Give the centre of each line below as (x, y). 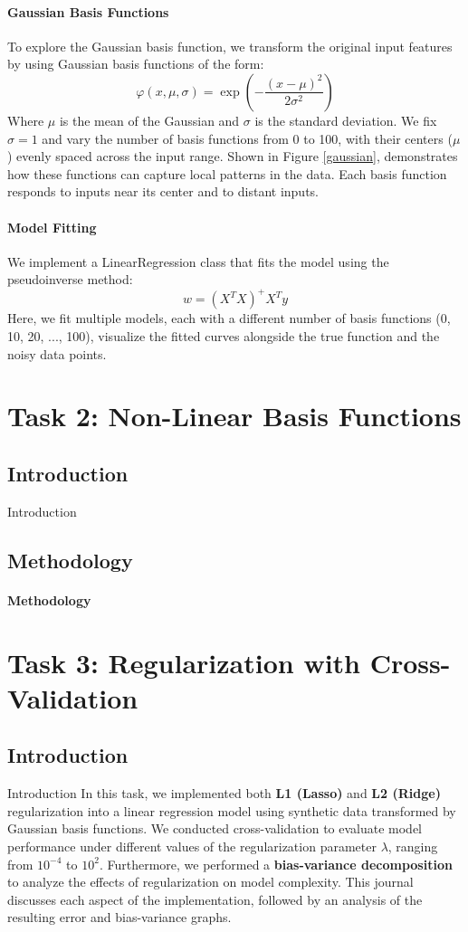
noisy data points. (57, 353)
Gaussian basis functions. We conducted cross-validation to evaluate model (215, 828)
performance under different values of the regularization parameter (192, 846)
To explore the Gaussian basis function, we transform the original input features (230, 46)
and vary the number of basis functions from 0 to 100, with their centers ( (247, 138)
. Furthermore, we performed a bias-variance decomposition (276, 864)
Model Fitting (52, 227)
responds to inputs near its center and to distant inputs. (163, 191)
